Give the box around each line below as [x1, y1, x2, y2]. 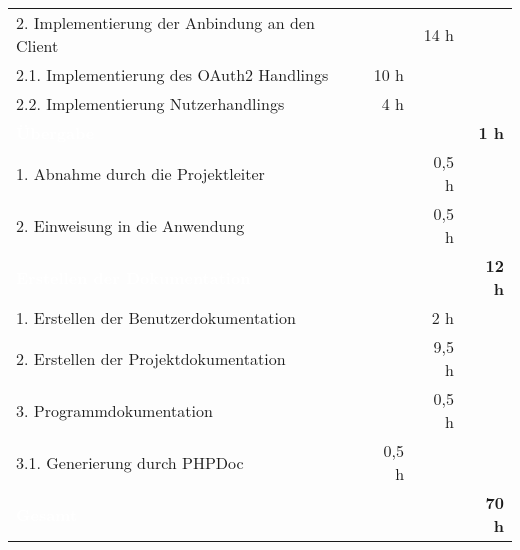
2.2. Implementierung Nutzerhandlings [16, 92, 285, 115]
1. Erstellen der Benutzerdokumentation [16, 306, 296, 329]
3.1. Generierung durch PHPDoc [16, 450, 244, 474]
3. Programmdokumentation [16, 398, 213, 422]
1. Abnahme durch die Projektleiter [16, 161, 265, 185]
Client [16, 34, 59, 57]
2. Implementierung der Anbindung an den [16, 11, 315, 34]
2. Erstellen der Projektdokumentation [16, 346, 286, 370]
